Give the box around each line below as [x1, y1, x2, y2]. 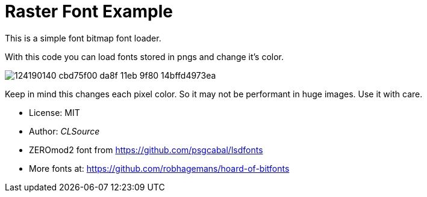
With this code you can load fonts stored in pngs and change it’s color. [5, 51, 284, 62]
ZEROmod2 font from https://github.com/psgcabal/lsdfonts [29, 144, 263, 155]
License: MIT [29, 107, 80, 118]
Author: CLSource [29, 126, 100, 136]
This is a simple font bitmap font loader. [5, 32, 161, 43]
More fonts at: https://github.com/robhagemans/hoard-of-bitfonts [29, 163, 290, 174]
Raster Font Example [5, 1, 173, 22]
